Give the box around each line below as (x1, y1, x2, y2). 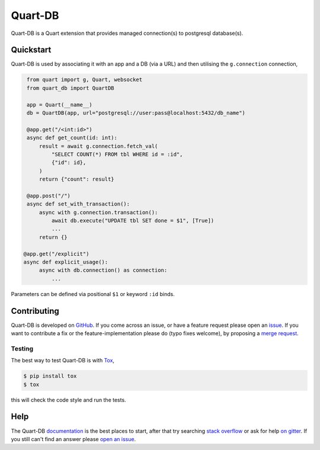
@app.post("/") (27, 192, 71, 199)
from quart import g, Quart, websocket (27, 76, 142, 83)
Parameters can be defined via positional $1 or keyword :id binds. (11, 290, 175, 297)
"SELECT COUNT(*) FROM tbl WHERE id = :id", (51, 151, 183, 157)
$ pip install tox (23, 373, 77, 380)
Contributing (11, 306, 59, 316)
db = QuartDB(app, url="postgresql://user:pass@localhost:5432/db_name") (27, 110, 246, 116)
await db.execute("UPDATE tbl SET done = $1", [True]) (51, 217, 215, 224)
